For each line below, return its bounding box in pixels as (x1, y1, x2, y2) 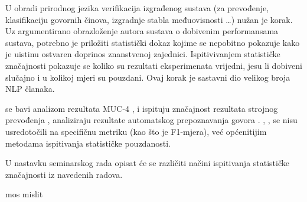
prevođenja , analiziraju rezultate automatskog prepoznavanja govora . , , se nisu (5, 114, 298, 126)
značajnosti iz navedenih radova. (5, 168, 123, 180)
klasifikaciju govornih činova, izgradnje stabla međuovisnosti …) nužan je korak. (5, 13, 293, 25)
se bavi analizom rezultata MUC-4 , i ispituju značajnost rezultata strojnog (5, 102, 278, 114)
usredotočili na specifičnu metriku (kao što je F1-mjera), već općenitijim (5, 125, 267, 137)
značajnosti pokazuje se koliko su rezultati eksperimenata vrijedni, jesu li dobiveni (5, 59, 302, 71)
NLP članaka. (5, 82, 55, 95)
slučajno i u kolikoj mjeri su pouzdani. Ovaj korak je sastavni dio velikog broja (5, 71, 290, 83)
